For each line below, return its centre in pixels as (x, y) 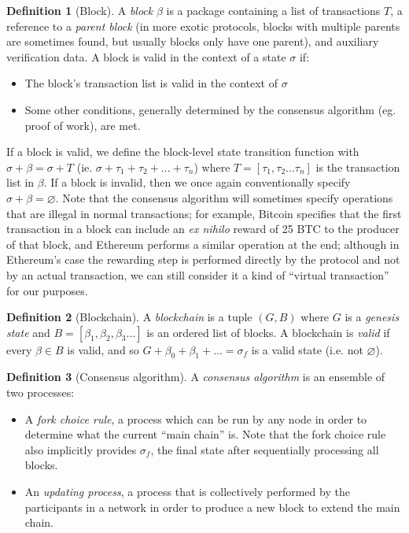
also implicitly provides (81, 449)
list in (20, 182)
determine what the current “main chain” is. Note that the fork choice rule (205, 434)
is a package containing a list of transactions (273, 10)
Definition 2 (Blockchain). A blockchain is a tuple (129, 317)
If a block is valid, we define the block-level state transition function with (183, 152)
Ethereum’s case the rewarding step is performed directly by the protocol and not (203, 259)
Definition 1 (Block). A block (80, 10)
